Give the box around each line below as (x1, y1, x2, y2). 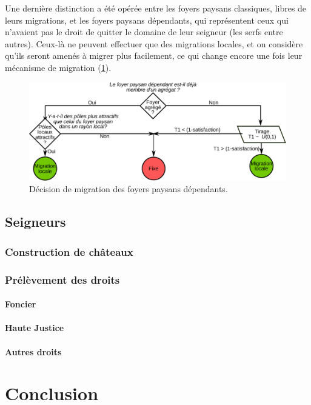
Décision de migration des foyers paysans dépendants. (29, 182, 228, 195)
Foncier (5, 298, 36, 310)
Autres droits (5, 345, 62, 358)
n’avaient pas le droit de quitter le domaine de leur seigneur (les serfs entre (5, 25, 283, 38)
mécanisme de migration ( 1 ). (5, 61, 112, 73)
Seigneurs (5, 212, 66, 231)
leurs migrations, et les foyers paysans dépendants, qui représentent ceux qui (5, 13, 289, 26)
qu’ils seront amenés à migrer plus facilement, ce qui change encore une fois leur (5, 49, 303, 62)
